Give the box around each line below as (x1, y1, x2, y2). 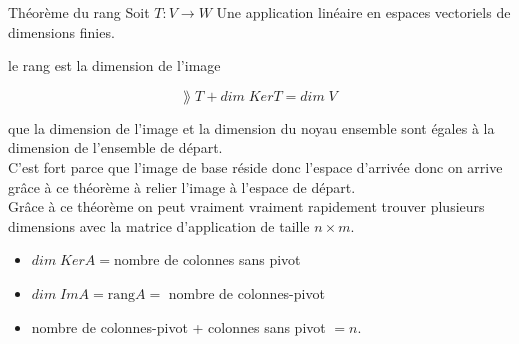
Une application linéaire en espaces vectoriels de (216, 2, 511, 22)
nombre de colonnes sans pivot (114, 249, 301, 270)
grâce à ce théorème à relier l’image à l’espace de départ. (8, 176, 356, 197)
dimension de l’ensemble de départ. (8, 137, 223, 158)
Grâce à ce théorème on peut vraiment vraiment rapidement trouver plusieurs (8, 196, 485, 217)
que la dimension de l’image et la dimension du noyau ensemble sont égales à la (8, 117, 495, 138)
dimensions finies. (8, 21, 115, 42)
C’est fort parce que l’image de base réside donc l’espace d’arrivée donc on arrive (8, 156, 503, 177)
